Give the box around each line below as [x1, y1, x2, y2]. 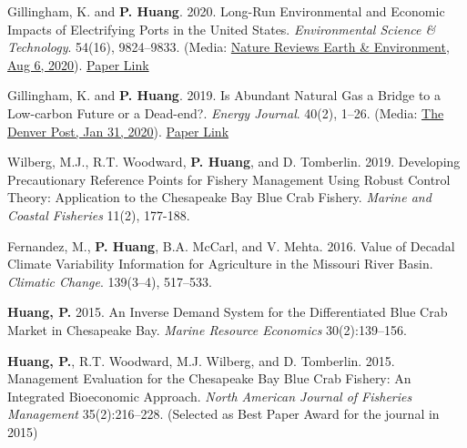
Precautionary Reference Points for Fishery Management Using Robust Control [7, 169, 451, 188]
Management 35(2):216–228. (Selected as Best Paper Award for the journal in [7, 404, 440, 423]
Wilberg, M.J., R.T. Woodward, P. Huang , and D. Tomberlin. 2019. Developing [7, 152, 461, 171]
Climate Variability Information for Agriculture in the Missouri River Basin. [7, 254, 433, 273]
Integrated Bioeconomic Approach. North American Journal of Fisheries [7, 386, 412, 405]
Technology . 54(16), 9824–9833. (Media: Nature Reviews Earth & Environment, [7, 37, 450, 56]
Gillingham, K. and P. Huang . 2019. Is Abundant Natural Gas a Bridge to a [7, 86, 442, 105]
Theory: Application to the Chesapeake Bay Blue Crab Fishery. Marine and [7, 188, 431, 207]
